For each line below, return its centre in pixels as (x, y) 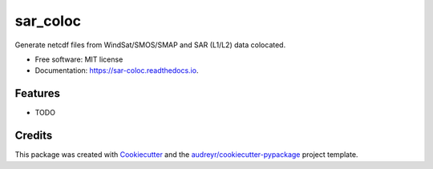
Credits (34, 136)
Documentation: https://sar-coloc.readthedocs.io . (117, 70)
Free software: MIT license (79, 59)
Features (37, 93)
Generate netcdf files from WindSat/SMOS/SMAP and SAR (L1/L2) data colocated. (150, 45)
